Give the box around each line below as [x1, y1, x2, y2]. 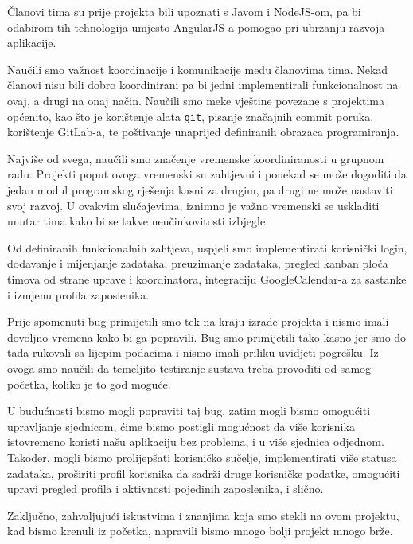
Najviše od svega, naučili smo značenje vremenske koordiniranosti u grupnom [7, 150, 384, 166]
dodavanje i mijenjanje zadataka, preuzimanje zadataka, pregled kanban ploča [7, 255, 388, 272]
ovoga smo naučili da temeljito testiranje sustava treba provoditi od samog [7, 359, 372, 376]
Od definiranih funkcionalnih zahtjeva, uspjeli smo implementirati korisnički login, [7, 239, 407, 256]
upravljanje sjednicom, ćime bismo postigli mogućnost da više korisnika [7, 417, 355, 434]
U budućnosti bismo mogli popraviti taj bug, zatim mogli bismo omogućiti [7, 402, 371, 419]
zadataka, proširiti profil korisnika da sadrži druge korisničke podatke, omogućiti [7, 464, 400, 481]
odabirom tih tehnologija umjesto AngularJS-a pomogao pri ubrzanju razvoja [7, 18, 385, 35]
